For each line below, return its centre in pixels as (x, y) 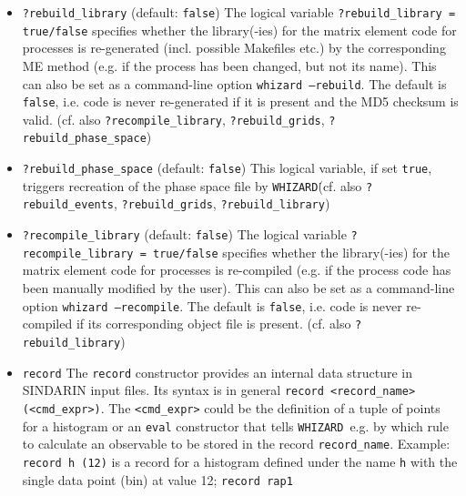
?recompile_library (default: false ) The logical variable (184, 234)
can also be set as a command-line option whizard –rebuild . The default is (234, 83)
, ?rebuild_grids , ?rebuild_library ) (222, 203)
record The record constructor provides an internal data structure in (218, 372)
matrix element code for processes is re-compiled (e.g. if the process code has (237, 270)
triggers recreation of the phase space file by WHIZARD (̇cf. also (192, 185)
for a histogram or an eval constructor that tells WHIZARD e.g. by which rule (235, 425)
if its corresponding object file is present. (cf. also (213, 324)
